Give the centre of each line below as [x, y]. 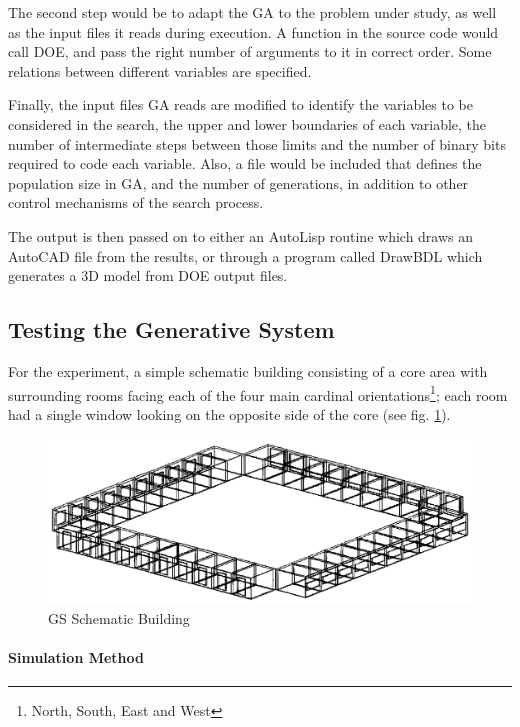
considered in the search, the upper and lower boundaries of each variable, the [247, 123]
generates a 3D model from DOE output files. [148, 275]
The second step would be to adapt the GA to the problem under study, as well [252, 12]
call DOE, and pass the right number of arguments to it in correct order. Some [250, 51]
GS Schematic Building [119, 617]
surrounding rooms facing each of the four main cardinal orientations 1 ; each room [258, 393]
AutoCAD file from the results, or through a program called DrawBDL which [245, 255]
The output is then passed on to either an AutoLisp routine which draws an [241, 235]
